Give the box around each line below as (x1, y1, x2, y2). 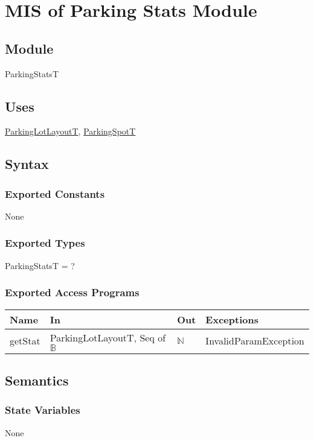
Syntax (5, 154, 49, 173)
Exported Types (5, 235, 85, 250)
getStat (10, 334, 40, 348)
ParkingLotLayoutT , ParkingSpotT (5, 125, 136, 138)
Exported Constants (5, 186, 105, 201)
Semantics (5, 370, 69, 389)
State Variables (5, 402, 80, 417)
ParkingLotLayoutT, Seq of (50, 330, 166, 344)
